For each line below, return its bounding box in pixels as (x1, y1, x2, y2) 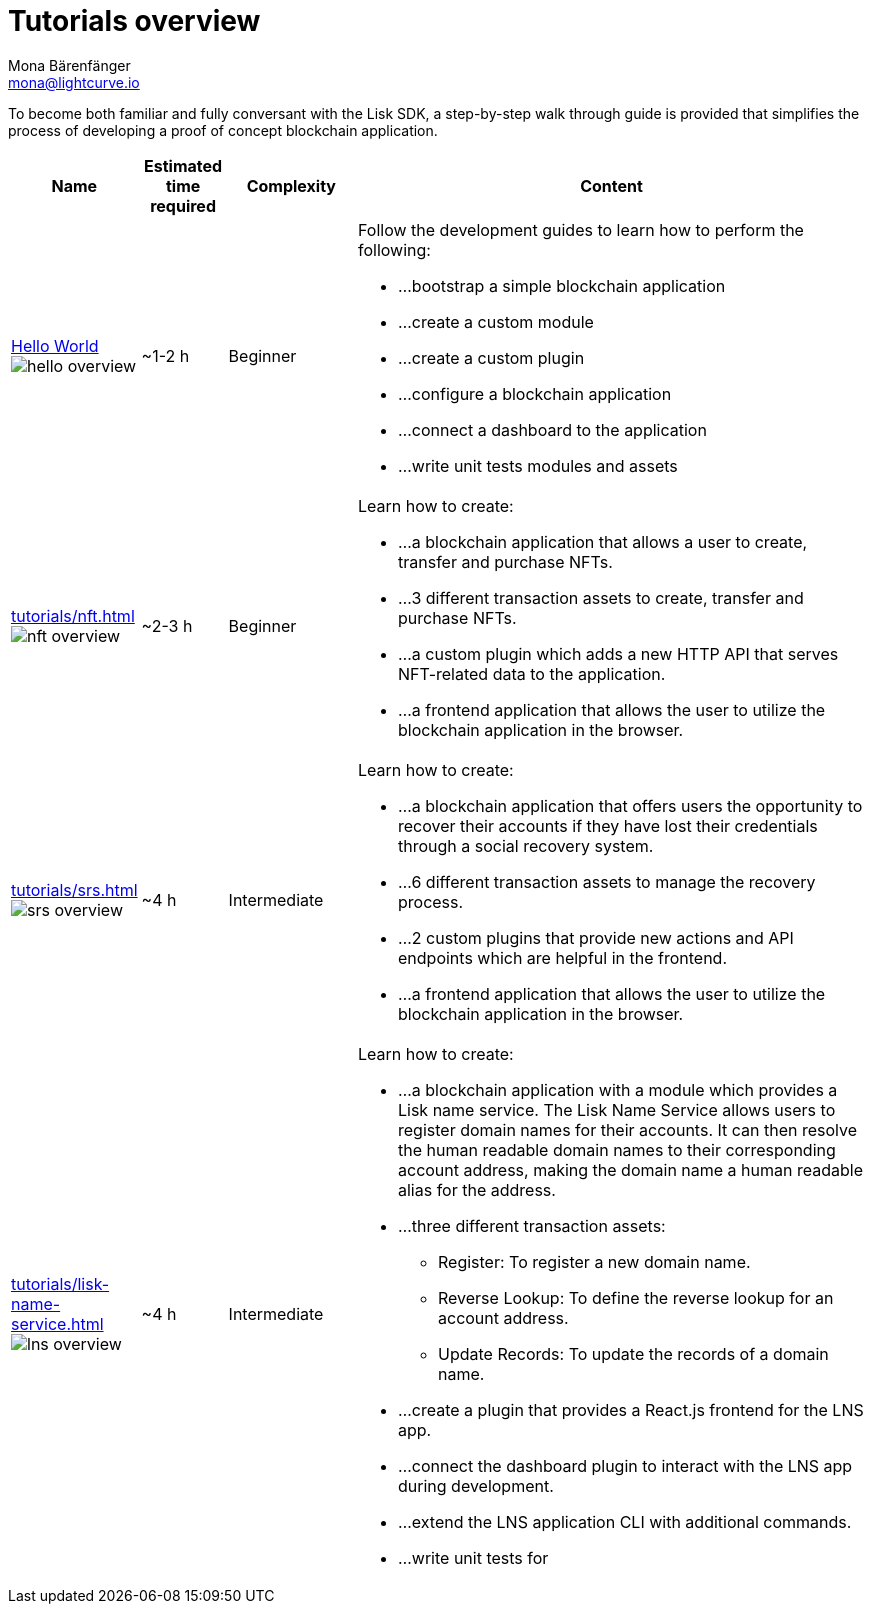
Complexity (246, 175, 336, 196)
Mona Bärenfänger (8, 56, 131, 74)
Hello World (11, 335, 99, 356)
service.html (11, 1313, 104, 1334)
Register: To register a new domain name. (438, 1251, 751, 1272)
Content (580, 175, 643, 196)
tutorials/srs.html (11, 879, 138, 900)
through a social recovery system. (398, 835, 654, 856)
